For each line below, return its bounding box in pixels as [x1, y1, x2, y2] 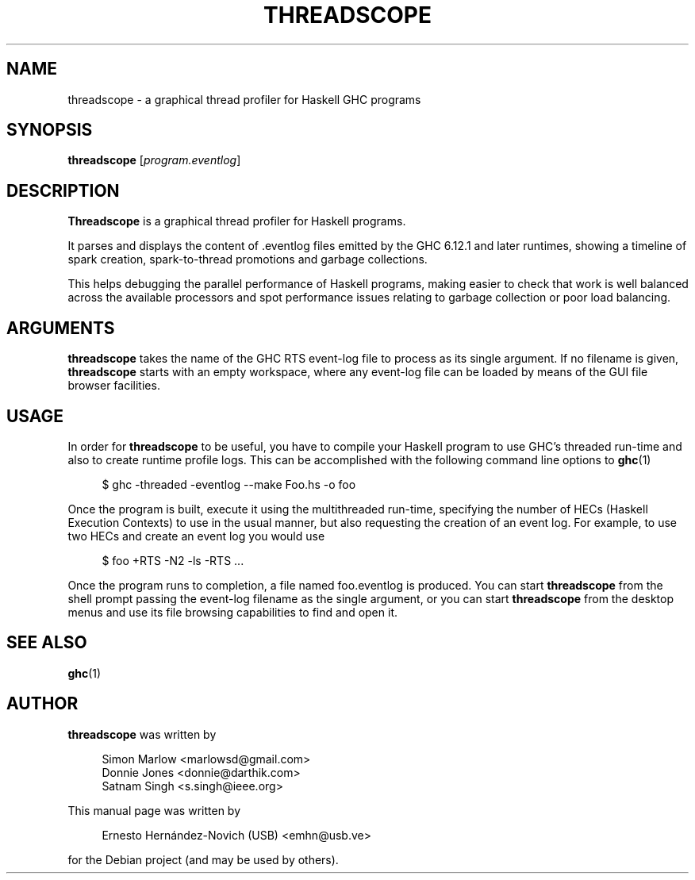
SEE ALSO [6, 632, 87, 653]
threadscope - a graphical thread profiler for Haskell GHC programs [67, 92, 421, 106]
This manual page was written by [67, 803, 241, 817]
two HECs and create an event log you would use [67, 528, 325, 543]
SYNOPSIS [6, 120, 93, 140]
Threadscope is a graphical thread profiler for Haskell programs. [67, 214, 406, 229]
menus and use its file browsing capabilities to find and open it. [67, 605, 397, 619]
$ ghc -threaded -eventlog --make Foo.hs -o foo [102, 477, 356, 491]
